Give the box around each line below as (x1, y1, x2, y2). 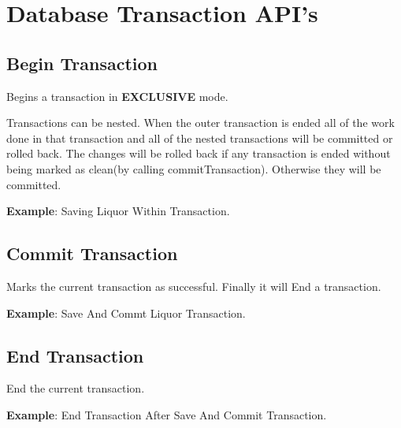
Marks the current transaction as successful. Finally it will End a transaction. (6, 277, 381, 294)
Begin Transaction (6, 50, 158, 75)
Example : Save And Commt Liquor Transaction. (6, 304, 246, 321)
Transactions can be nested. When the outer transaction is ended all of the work (6, 114, 395, 131)
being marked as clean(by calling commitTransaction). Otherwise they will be (6, 160, 381, 177)
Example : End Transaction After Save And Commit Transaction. (6, 406, 327, 422)
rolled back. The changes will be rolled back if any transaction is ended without (6, 145, 391, 162)
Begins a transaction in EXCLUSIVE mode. (6, 87, 228, 104)
